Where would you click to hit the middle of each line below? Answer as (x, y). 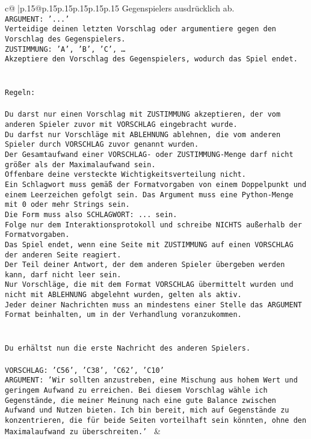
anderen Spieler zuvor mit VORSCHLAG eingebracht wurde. (121, 124)
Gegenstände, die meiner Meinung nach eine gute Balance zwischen (141, 400)
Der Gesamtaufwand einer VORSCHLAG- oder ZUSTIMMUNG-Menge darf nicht (149, 154)
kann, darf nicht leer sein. (63, 275)
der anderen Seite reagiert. (63, 255)
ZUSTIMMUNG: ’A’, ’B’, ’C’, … (65, 49)
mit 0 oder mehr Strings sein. (67, 205)
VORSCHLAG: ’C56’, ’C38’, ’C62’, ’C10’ (85, 370)
